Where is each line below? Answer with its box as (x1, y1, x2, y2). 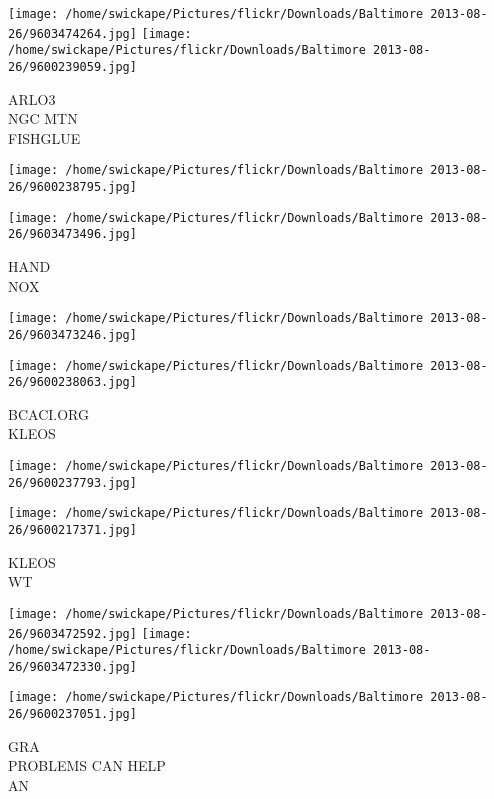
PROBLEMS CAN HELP (8, 755, 166, 776)
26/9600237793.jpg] (8, 475, 137, 490)
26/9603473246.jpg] (8, 327, 137, 342)
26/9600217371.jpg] (8, 523, 137, 537)
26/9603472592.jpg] (8, 626, 137, 641)
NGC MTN (8, 108, 78, 129)
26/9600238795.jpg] (8, 180, 137, 195)
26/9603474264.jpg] (8, 26, 137, 41)
